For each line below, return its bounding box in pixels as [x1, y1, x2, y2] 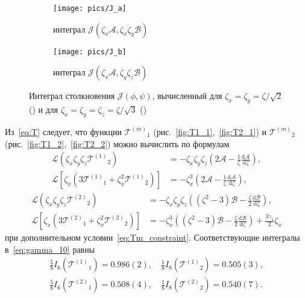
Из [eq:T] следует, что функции [5, 125, 122, 138]
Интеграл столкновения [29, 89, 115, 102]
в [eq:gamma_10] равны [5, 243, 95, 255]
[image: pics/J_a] [53, 4, 127, 13]
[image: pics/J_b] [53, 47, 127, 56]
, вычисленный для [152, 89, 222, 102]
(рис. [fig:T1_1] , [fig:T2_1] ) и [153, 125, 267, 138]
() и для [29, 103, 58, 116]
